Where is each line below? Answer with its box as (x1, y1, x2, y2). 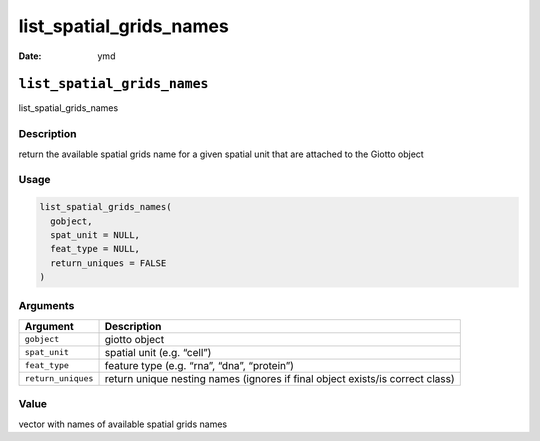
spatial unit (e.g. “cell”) (104, 345, 212, 359)
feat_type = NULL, (50, 243, 140, 255)
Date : (18, 50, 42, 62)
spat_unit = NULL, (50, 229, 140, 240)
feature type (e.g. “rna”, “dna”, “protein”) (104, 358, 295, 372)
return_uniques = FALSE (50, 257, 167, 269)
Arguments (18, 299, 75, 313)
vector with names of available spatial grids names (18, 418, 228, 430)
